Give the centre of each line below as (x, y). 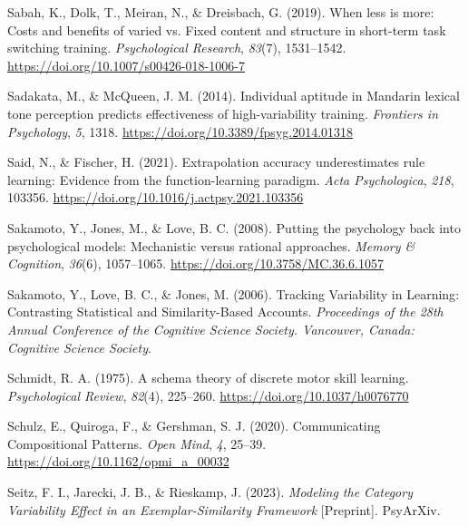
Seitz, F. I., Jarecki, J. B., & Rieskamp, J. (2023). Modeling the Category (210, 492)
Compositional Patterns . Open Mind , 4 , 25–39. (137, 443)
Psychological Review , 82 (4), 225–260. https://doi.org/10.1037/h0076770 (208, 395)
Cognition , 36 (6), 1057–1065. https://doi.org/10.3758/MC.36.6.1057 (195, 263)
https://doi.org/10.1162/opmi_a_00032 (118, 461)
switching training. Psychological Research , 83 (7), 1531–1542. (177, 48)
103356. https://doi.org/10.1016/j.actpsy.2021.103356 (156, 197)
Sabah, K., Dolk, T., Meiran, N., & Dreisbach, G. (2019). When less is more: (221, 12)
